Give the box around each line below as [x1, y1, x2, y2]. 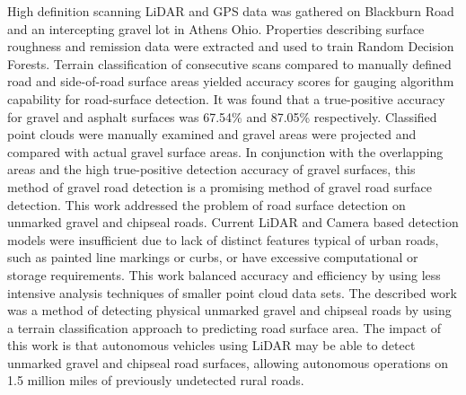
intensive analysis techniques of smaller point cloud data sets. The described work [7, 283, 457, 302]
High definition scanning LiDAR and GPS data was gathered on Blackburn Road [7, 2, 454, 20]
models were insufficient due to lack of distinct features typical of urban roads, [7, 230, 439, 249]
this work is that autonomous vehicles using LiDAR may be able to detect [7, 336, 416, 355]
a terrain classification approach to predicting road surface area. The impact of [7, 318, 442, 337]
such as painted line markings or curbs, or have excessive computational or [7, 248, 418, 267]
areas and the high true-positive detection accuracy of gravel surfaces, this [7, 160, 416, 179]
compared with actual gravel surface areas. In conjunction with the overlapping [7, 142, 444, 161]
